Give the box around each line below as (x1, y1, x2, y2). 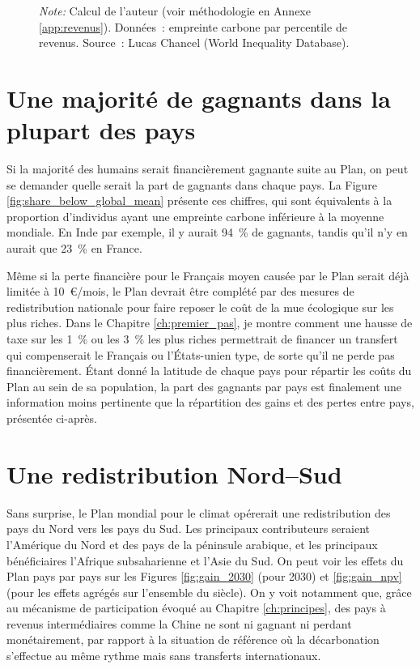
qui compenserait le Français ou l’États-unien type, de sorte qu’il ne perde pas (6, 346, 395, 363)
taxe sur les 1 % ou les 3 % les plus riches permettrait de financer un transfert (6, 330, 398, 347)
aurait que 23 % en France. (6, 240, 142, 257)
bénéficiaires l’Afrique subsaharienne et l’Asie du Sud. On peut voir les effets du (6, 552, 404, 569)
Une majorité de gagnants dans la (6, 81, 391, 114)
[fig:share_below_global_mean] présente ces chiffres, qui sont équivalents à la (6, 192, 392, 209)
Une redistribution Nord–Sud (6, 457, 342, 490)
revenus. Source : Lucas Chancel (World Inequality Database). (39, 34, 350, 51)
